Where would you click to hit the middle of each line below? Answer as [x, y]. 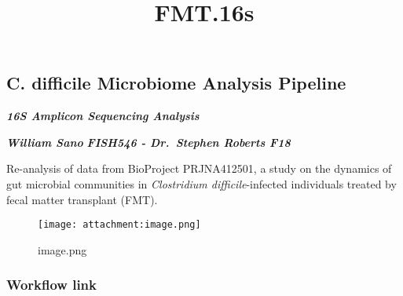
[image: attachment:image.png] [119, 225]
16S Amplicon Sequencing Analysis [103, 116]
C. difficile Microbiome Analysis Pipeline [176, 83]
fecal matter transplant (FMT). [82, 199]
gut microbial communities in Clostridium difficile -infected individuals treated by [201, 183]
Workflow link [51, 285]
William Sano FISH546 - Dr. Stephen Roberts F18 [148, 142]
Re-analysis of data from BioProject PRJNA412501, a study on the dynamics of [199, 168]
